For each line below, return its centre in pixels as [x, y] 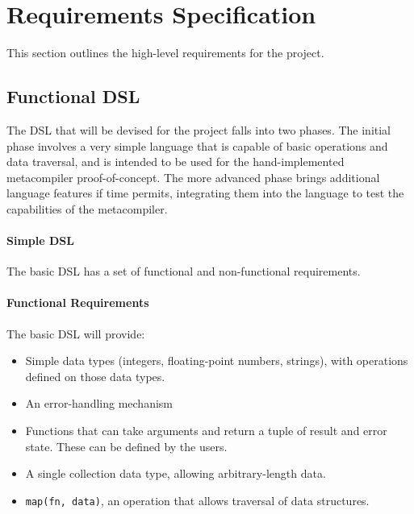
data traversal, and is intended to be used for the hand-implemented [176, 162]
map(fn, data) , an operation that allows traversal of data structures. [197, 500]
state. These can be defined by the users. [126, 446]
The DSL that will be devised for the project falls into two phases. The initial [199, 129]
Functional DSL [73, 96]
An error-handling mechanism [99, 403]
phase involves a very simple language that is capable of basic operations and [197, 145]
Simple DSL [40, 240]
